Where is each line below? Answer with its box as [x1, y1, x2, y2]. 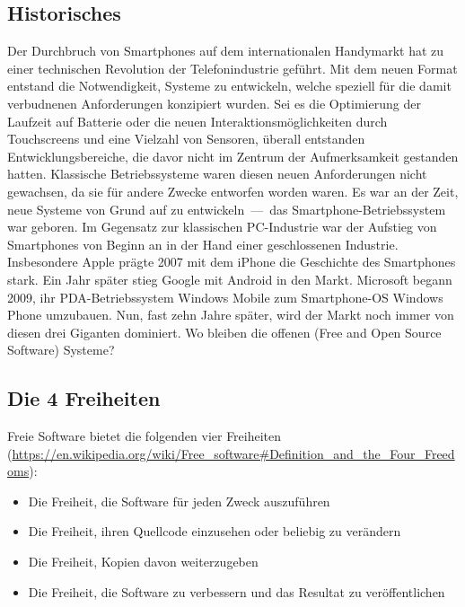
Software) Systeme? [7, 340, 115, 359]
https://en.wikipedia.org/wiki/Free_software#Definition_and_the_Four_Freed [12, 444, 455, 462]
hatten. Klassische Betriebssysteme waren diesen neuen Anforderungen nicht [7, 164, 427, 183]
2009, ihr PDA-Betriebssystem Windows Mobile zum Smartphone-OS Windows [7, 287, 443, 306]
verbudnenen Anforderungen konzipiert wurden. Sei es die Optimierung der [7, 93, 421, 112]
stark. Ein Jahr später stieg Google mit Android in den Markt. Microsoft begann [7, 269, 452, 288]
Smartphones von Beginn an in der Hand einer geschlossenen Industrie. [7, 234, 399, 253]
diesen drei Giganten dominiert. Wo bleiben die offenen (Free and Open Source [7, 322, 442, 341]
